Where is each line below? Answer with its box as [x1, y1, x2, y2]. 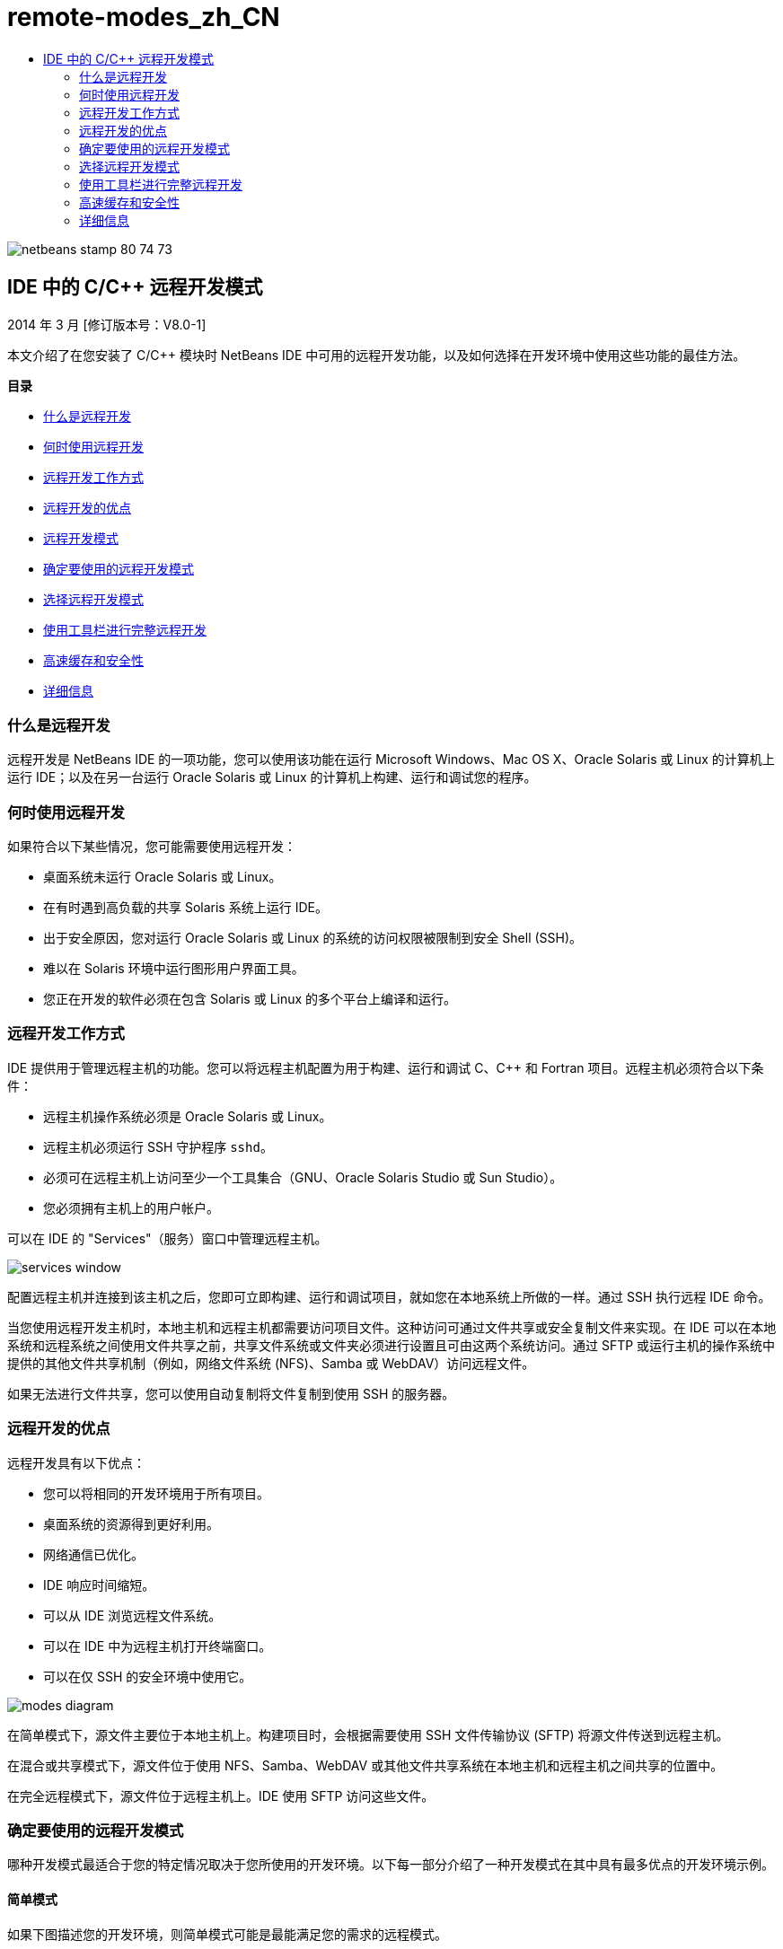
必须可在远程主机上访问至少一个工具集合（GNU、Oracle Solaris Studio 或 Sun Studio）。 [43, 1169, 563, 1185]
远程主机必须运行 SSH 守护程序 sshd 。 [43, 1138, 273, 1154]
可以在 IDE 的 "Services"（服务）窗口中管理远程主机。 [7, 1230, 328, 1246]
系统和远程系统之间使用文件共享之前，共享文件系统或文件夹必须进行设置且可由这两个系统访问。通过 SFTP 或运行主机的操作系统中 [7, 1337, 776, 1353]
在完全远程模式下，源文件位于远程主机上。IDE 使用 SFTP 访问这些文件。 [7, 1787, 435, 1804]
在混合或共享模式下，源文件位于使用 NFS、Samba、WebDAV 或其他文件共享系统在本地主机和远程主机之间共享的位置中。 [7, 1757, 724, 1773]
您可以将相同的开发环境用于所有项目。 [43, 1485, 269, 1501]
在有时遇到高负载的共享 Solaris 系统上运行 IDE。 [43, 900, 328, 916]
